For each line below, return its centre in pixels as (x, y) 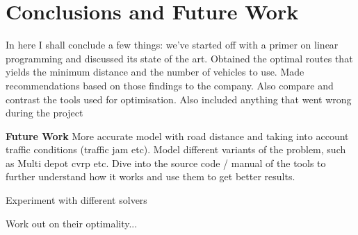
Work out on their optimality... (72, 223)
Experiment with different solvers (76, 200)
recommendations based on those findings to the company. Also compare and (170, 85)
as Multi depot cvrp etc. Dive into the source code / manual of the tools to (166, 163)
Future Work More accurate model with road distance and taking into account (177, 136)
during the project (44, 113)
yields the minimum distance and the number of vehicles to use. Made (155, 72)
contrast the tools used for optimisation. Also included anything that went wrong (179, 99)
